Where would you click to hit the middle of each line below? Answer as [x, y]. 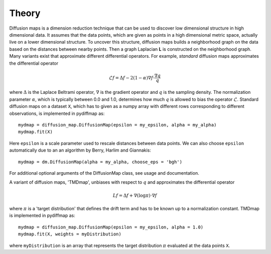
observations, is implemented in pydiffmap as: [57, 113]
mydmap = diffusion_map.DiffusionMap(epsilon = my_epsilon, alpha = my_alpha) [117, 125]
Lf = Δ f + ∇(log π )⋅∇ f [135, 195]
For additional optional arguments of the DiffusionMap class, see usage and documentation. [104, 173]
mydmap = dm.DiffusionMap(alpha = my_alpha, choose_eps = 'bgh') [100, 162]
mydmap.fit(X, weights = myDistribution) [70, 234]
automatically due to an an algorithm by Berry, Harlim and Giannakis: [80, 150]
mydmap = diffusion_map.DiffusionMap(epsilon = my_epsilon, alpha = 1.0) [111, 227]
